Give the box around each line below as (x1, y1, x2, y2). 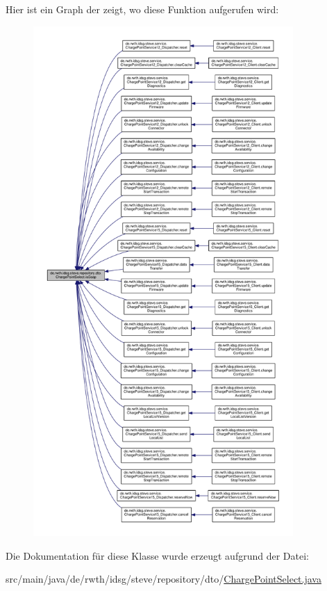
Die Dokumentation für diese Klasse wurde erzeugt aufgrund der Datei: (6, 548, 309, 562)
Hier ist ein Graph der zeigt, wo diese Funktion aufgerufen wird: (6, 2, 279, 16)
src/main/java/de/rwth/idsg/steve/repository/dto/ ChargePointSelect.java (6, 572, 321, 586)
